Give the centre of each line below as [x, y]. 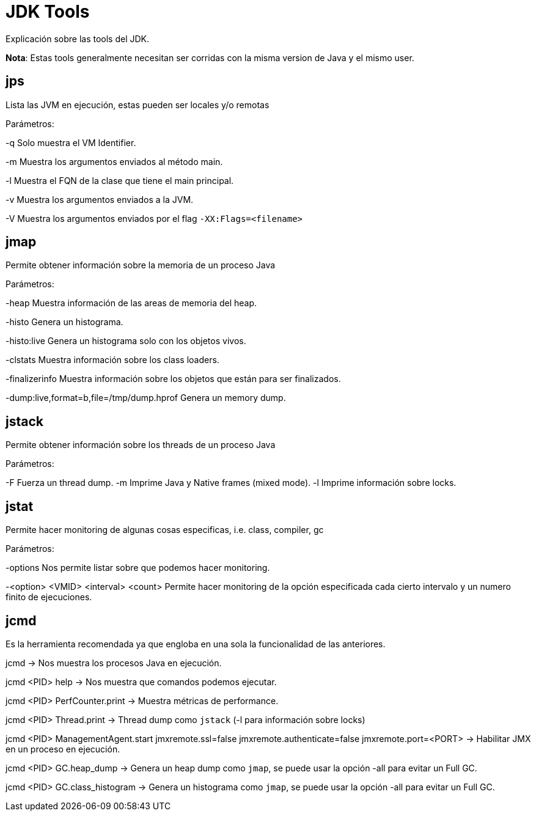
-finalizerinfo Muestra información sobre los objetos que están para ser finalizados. [173, 379]
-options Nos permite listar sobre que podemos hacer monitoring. [138, 568]
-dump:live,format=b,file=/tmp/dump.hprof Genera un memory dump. [146, 398]
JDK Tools [48, 12]
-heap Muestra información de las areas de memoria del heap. [131, 303]
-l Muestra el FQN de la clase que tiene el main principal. [120, 180]
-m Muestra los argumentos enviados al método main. [114, 161]
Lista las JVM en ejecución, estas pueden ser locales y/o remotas [138, 105]
